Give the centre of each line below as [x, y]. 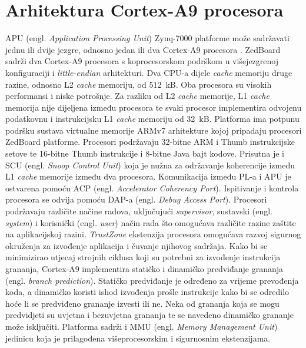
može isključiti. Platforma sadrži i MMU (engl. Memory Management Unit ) [142, 326]
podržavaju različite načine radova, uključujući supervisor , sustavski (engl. [139, 211]
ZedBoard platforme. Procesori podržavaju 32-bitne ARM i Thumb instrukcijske [150, 142]
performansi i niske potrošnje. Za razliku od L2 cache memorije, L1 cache [137, 96]
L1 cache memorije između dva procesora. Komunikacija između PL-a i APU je [148, 176]
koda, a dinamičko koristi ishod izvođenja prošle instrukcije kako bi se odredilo [147, 292]
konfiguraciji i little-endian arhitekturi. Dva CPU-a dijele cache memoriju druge [149, 72]
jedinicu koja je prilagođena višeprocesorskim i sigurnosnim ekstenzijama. [138, 338]
